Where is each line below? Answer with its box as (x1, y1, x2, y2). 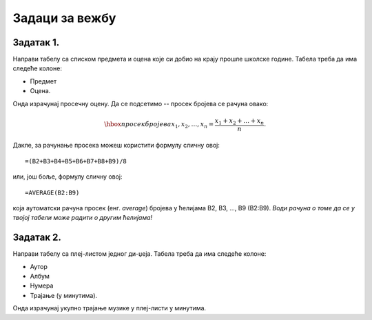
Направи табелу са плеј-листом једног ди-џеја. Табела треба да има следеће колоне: (12, 250, 267, 258)
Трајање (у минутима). (30, 291, 98, 299)
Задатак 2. (12, 232, 61, 243)
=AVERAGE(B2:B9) (25, 188, 80, 197)
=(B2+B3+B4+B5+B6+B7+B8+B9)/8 (25, 157, 127, 165)
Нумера (30, 281, 54, 290)
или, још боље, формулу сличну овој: (12, 172, 123, 181)
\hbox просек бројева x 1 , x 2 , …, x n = (104, 121, 214, 130)
